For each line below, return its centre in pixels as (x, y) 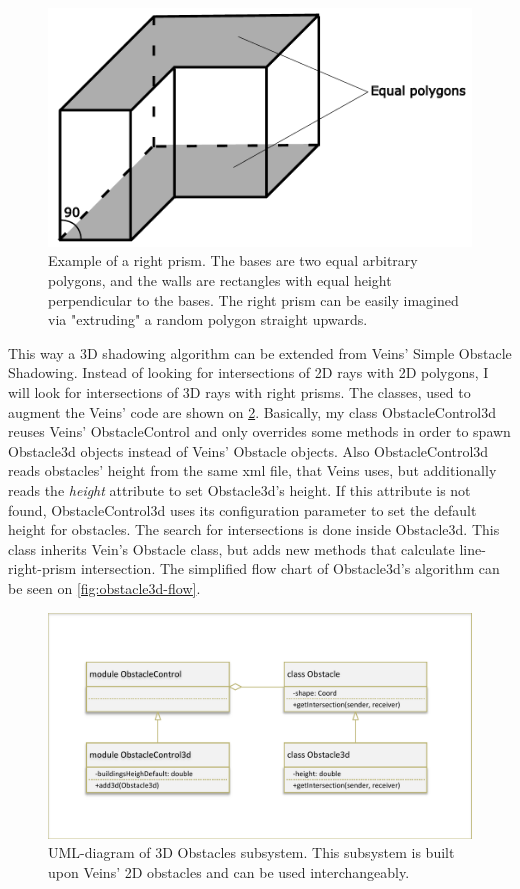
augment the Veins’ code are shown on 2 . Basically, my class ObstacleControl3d (252, 411)
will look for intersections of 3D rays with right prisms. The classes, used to (239, 392)
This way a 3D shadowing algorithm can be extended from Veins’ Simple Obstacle (260, 352)
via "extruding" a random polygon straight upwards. (208, 319)
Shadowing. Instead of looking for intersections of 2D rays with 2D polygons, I (248, 372)
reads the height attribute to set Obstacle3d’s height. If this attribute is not (239, 489)
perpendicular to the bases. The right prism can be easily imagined (253, 299)
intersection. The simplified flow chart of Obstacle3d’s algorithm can (290, 568)
